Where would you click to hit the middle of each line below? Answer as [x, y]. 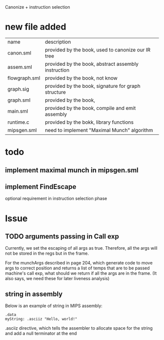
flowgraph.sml [24, 78]
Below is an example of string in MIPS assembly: [54, 306]
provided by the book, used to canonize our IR [98, 50]
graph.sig [18, 89]
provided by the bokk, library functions [89, 122]
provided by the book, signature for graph [92, 86]
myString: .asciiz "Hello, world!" [41, 319]
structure [55, 92]
